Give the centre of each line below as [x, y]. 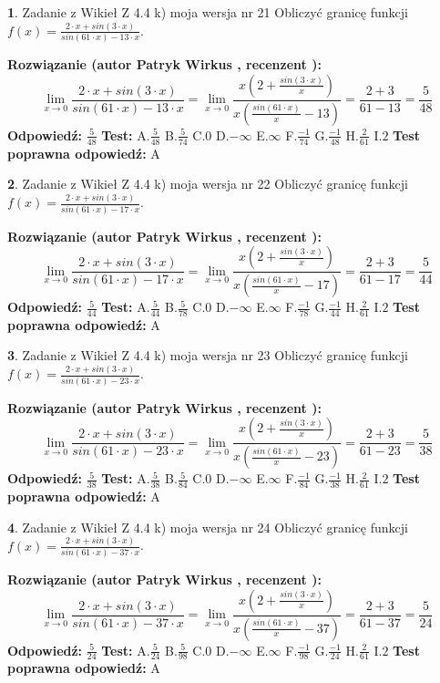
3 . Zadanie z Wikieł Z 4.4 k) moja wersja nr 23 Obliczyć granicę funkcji [208, 355]
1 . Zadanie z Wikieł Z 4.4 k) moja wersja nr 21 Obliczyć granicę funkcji [208, 12]
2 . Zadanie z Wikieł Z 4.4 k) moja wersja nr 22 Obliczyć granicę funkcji [208, 184]
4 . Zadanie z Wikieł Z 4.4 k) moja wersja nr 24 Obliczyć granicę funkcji [208, 527]
